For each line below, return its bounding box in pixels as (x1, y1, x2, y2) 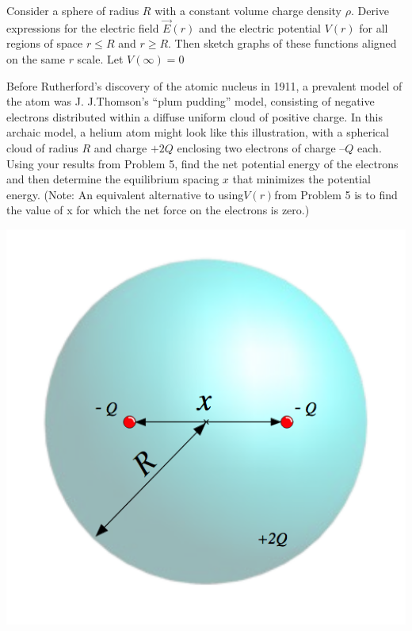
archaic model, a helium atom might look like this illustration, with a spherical (6, 124, 389, 140)
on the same (6, 51, 65, 67)
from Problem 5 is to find (274, 186, 398, 202)
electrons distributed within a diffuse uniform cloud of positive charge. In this (6, 108, 383, 125)
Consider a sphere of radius (6, 2, 139, 18)
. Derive (350, 2, 389, 18)
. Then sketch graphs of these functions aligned (168, 35, 397, 52)
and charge (93, 139, 147, 156)
